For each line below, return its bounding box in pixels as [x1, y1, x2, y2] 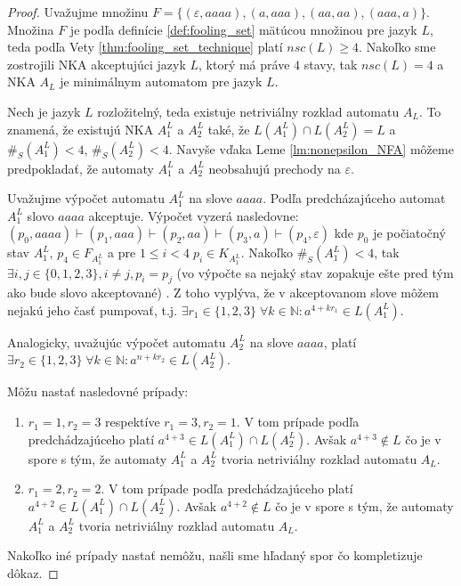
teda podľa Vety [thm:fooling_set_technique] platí [7, 37, 283, 56]
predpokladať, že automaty [7, 159, 154, 177]
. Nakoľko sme [359, 37, 436, 56]
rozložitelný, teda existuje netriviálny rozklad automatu [97, 102, 400, 120]
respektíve [105, 412, 160, 431]
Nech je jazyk [7, 102, 81, 120]
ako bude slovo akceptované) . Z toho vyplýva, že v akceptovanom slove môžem [7, 283, 440, 302]
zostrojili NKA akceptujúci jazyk [7, 54, 186, 73]
